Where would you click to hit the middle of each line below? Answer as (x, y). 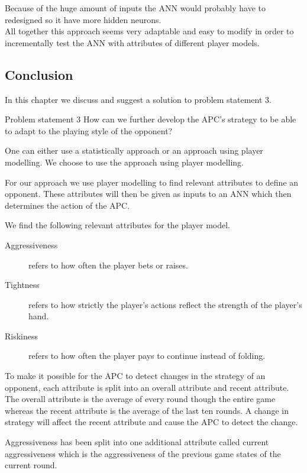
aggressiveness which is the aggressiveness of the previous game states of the (143, 453)
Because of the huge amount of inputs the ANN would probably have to (135, 8)
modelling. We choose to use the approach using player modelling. (124, 162)
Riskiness (22, 336)
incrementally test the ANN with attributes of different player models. (132, 42)
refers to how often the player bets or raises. (108, 265)
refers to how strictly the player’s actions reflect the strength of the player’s (165, 304)
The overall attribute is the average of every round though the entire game (140, 399)
